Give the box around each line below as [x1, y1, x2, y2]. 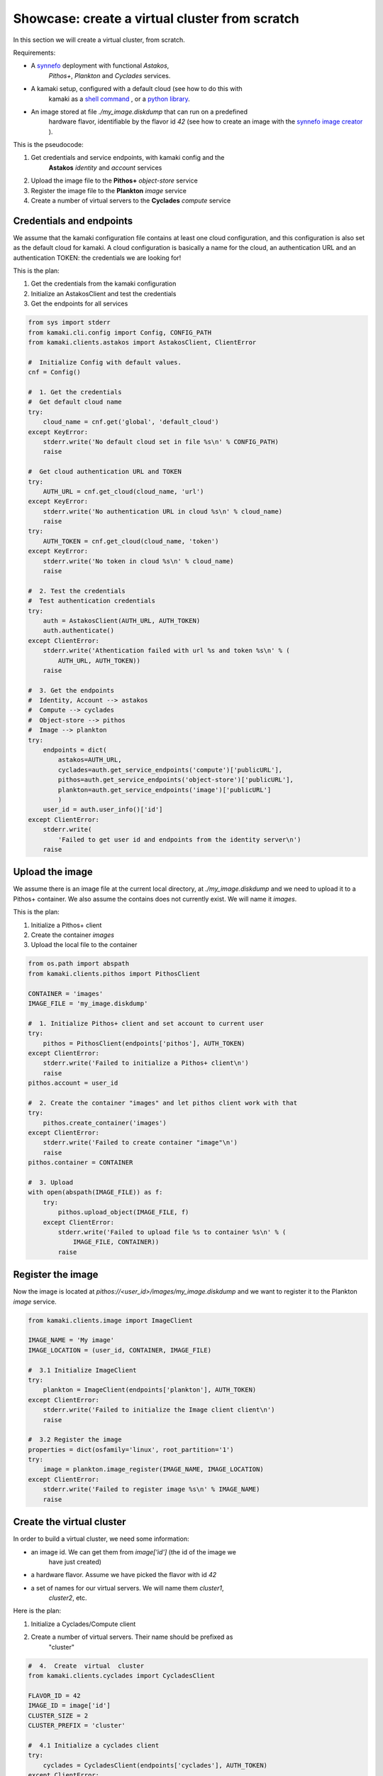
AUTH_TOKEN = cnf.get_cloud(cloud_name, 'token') [43, 537, 219, 545]
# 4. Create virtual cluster [28, 1662, 145, 1669]
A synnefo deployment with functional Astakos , [30, 61, 170, 70]
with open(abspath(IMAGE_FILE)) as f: [28, 1188, 163, 1196]
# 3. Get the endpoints [28, 686, 115, 694]
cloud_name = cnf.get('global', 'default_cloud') [43, 418, 219, 426]
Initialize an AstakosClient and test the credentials [30, 289, 177, 298]
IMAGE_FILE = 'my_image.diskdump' [28, 999, 148, 1007]
